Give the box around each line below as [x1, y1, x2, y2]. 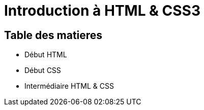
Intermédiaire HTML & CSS [24, 82, 114, 91]
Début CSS [24, 66, 61, 75]
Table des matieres [4, 28, 103, 42]
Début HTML [24, 50, 67, 59]
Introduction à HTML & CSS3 [4, 2, 201, 19]
